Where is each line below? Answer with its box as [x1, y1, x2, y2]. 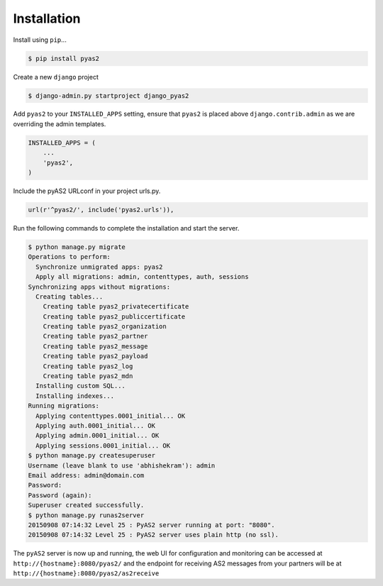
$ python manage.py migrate [28, 243, 126, 251]
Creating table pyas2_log [43, 362, 133, 370]
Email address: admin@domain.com [28, 471, 145, 479]
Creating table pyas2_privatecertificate [43, 302, 189, 311]
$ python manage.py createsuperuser [28, 451, 156, 460]
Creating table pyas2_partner [43, 332, 148, 341]
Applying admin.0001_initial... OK [35, 431, 160, 440]
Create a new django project [13, 72, 99, 81]
